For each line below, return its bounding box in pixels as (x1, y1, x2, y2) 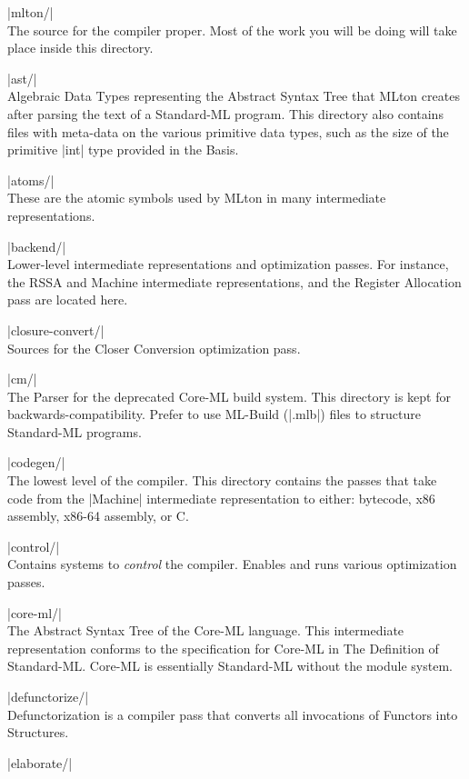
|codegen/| (7, 453, 65, 472)
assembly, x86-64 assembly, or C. (7, 506, 189, 525)
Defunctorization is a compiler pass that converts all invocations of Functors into (7, 704, 458, 724)
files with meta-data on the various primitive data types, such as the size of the (7, 122, 449, 141)
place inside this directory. (7, 38, 154, 57)
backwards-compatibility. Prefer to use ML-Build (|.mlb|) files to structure (7, 404, 421, 424)
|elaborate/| (7, 753, 73, 772)
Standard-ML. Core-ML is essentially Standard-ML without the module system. (7, 656, 453, 675)
